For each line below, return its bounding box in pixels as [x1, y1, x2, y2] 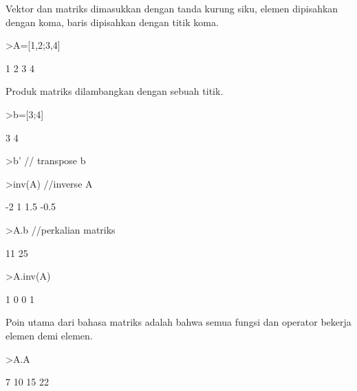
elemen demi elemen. [6, 328, 93, 342]
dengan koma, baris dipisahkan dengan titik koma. [6, 14, 219, 29]
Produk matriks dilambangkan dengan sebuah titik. [6, 84, 224, 98]
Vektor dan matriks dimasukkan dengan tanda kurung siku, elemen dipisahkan [6, 1, 338, 15]
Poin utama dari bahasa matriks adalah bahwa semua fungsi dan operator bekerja [6, 315, 351, 329]
